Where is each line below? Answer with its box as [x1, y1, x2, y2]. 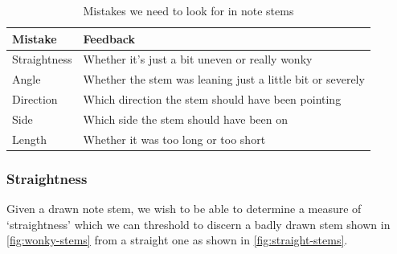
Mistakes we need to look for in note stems [83, 2, 294, 18]
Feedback [83, 30, 135, 47]
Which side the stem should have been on [83, 110, 289, 127]
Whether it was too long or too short [83, 130, 266, 147]
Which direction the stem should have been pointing [83, 91, 342, 108]
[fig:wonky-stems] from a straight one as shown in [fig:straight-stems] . [6, 231, 348, 248]
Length [12, 130, 47, 147]
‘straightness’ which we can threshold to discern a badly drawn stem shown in [6, 215, 391, 232]
